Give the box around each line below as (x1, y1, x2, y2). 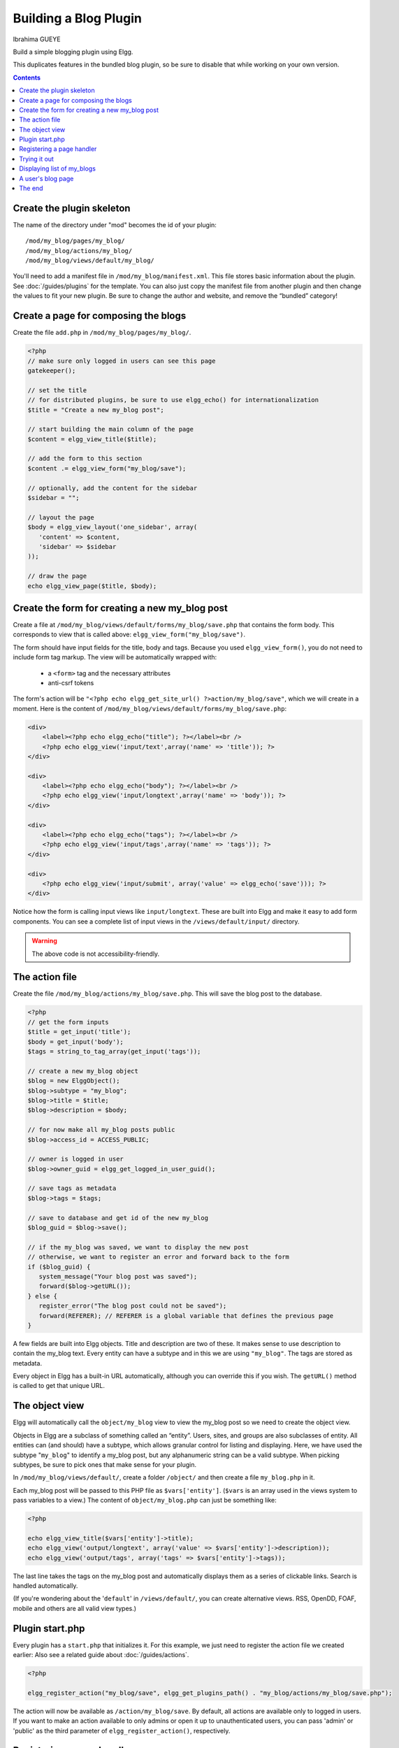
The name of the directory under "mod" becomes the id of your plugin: (13, 220, 217, 229)
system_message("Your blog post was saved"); (38, 1273, 198, 1280)
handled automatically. (13, 1582, 78, 1590)
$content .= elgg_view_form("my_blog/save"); (27, 464, 187, 472)
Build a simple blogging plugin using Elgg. (13, 48, 133, 56)
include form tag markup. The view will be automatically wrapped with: (13, 653, 217, 661)
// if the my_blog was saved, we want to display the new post (27, 1243, 249, 1251)
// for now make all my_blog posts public (27, 1126, 175, 1134)
